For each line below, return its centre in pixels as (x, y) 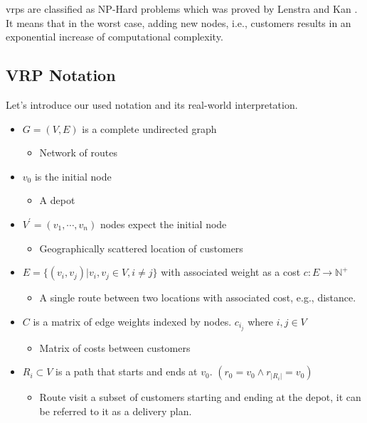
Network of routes (79, 152)
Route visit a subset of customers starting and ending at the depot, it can (200, 397)
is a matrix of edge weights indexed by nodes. (132, 321)
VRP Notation (61, 75)
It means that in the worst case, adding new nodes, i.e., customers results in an (179, 22)
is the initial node (73, 176)
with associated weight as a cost (231, 272)
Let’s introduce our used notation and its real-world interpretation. (152, 104)
